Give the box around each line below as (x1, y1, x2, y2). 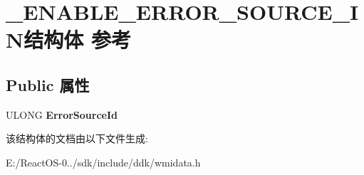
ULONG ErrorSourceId (6, 107, 118, 122)
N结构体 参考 (6, 25, 131, 54)
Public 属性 (6, 73, 90, 95)
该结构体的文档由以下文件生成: (6, 131, 148, 146)
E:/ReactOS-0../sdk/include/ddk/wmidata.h (6, 154, 201, 169)
